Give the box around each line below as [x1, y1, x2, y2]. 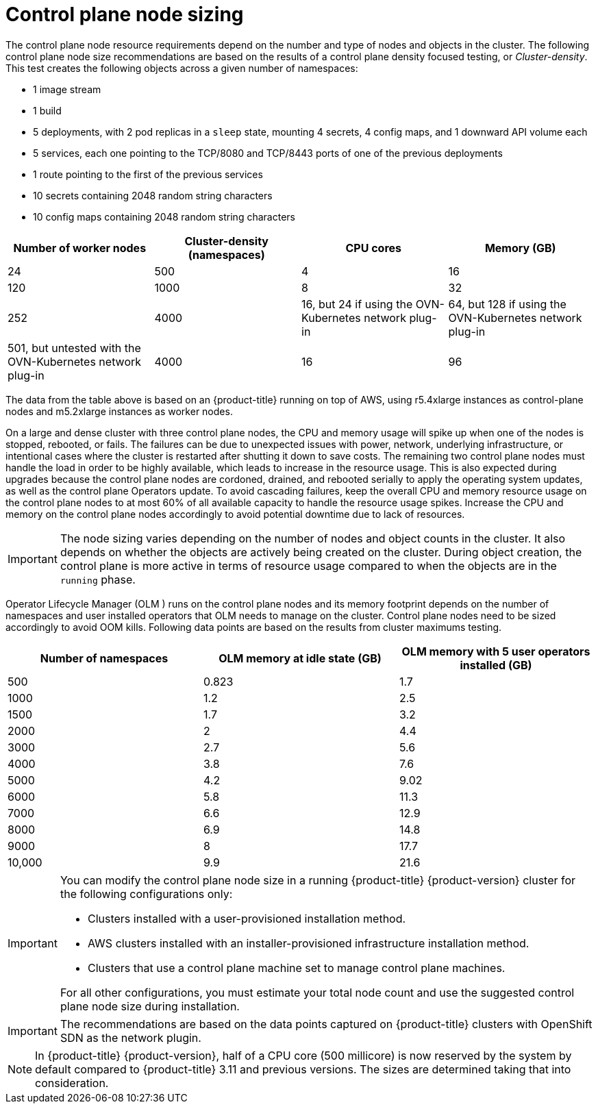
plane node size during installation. [60, 999, 240, 1013]
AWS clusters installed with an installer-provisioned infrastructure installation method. [87, 936, 530, 950]
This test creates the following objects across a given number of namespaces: [5, 62, 358, 74]
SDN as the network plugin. [60, 1030, 201, 1045]
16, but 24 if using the [301, 297, 413, 311]
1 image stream [33, 83, 101, 95]
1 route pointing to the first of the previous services [33, 168, 263, 180]
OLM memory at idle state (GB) [219, 651, 382, 665]
